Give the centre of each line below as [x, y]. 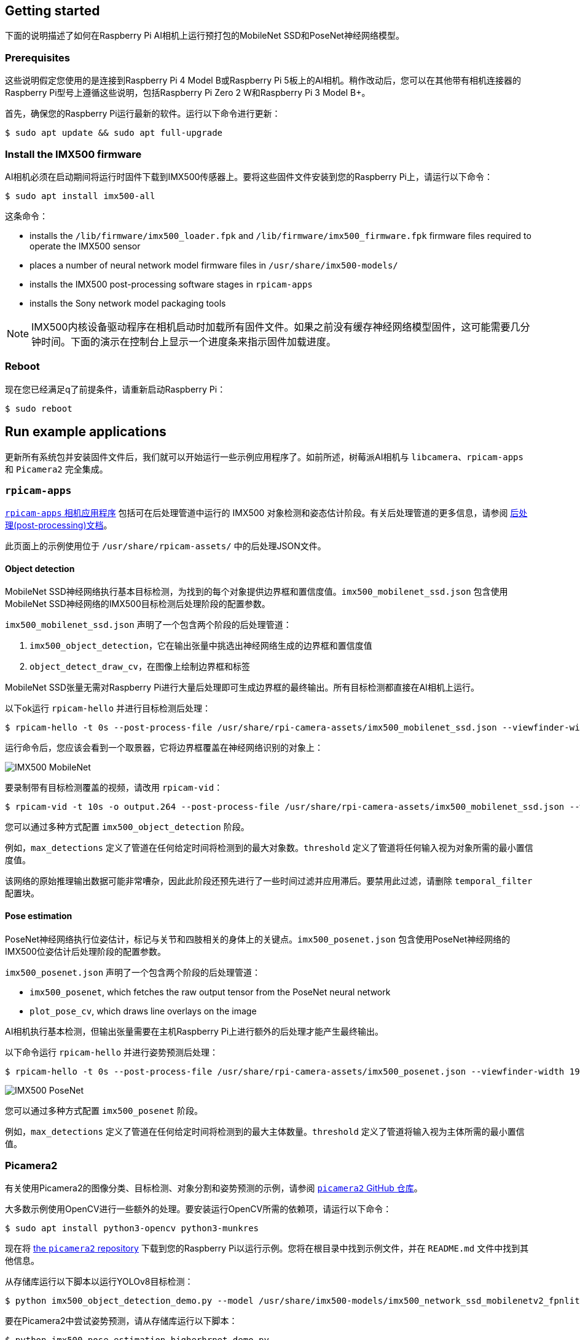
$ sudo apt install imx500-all [80, 196]
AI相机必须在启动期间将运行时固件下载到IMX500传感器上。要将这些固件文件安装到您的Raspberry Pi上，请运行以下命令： [249, 176]
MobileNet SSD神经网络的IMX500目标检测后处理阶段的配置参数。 [138, 604]
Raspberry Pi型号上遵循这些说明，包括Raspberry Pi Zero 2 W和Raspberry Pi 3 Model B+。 [188, 93]
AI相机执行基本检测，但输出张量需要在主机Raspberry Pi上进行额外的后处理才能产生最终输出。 [194, 1031]
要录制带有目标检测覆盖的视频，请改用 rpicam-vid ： [114, 788]
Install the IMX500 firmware [73, 154]
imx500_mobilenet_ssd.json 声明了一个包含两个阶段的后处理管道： [148, 625]
